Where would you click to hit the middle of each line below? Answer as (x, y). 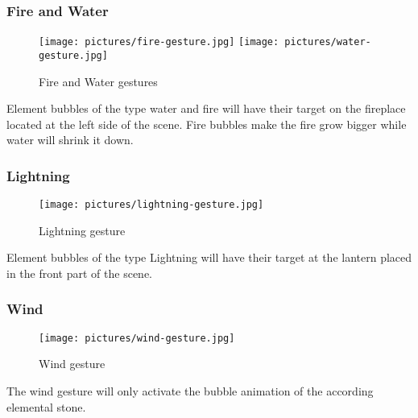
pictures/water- (328, 42)
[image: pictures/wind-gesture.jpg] (137, 338)
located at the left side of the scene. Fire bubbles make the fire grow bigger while (207, 124)
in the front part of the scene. (79, 273)
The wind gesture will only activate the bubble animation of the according (190, 391)
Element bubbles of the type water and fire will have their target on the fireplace (206, 108)
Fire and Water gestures (98, 81)
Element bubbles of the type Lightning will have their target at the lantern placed (209, 257)
